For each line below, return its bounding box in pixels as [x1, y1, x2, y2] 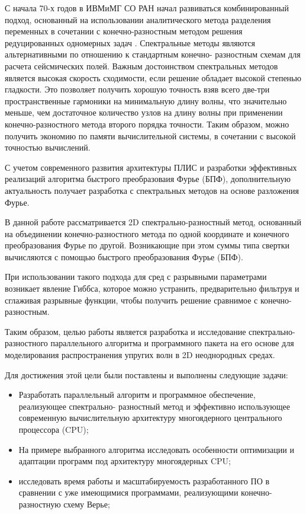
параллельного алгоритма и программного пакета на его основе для [50, 337, 294, 349]
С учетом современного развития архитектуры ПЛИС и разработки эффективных [5, 161, 297, 173]
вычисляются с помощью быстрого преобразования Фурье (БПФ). [5, 250, 243, 263]
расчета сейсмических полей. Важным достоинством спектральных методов [5, 59, 278, 72]
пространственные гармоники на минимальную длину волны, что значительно [5, 94, 287, 107]
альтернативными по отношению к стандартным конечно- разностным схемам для [5, 48, 301, 60]
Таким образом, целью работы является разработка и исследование [5, 325, 246, 337]
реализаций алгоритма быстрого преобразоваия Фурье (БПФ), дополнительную [5, 173, 291, 185]
